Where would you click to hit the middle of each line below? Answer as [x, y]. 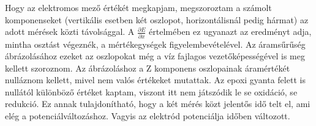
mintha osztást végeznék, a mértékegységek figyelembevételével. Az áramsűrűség [155, 44]
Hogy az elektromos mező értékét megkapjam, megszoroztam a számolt [138, 7]
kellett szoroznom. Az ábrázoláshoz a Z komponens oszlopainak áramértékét [148, 68]
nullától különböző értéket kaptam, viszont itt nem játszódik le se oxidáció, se [151, 91]
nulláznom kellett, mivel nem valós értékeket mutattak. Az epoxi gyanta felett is [155, 80]
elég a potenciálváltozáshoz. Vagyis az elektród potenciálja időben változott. [148, 116]
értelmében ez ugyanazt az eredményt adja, [230, 31]
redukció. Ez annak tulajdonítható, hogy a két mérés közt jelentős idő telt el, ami [158, 104]
